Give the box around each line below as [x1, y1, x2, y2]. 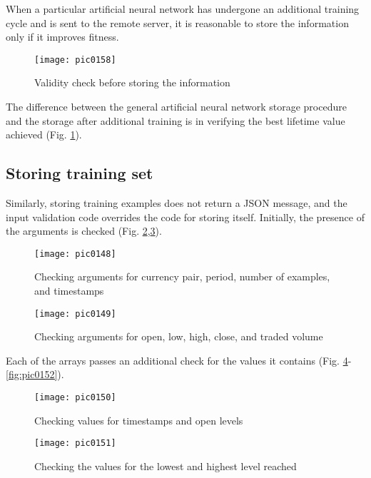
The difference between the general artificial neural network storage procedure [6, 99, 347, 114]
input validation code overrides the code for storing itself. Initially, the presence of [6, 209, 365, 224]
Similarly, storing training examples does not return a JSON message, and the [6, 195, 347, 210]
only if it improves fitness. [6, 29, 119, 44]
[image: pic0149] [34, 308, 116, 319]
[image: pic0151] [34, 438, 116, 449]
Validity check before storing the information [34, 75, 230, 90]
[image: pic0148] [34, 248, 116, 259]
